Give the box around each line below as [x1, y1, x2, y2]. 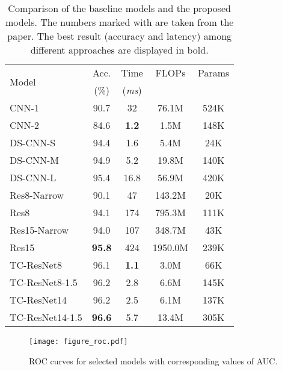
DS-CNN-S [10, 136, 56, 149]
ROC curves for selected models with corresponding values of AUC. [29, 354, 278, 367]
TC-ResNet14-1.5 [10, 310, 82, 324]
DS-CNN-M [10, 153, 60, 167]
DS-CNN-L [10, 170, 57, 184]
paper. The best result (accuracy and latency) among [7, 29, 232, 43]
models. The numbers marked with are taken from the [5, 15, 234, 29]
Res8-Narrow [10, 188, 64, 202]
